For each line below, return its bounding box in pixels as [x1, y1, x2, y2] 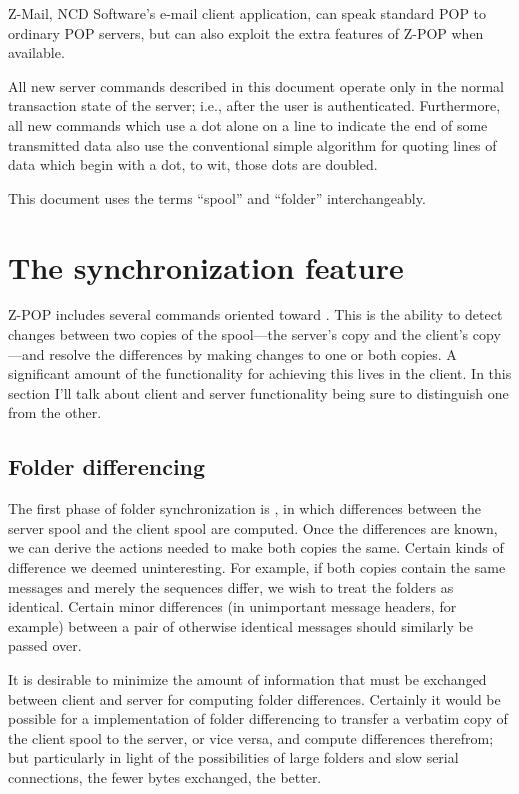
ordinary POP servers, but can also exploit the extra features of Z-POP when [8, 22, 484, 43]
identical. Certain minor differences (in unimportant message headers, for [8, 596, 457, 617]
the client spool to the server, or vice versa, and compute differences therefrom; [8, 727, 494, 748]
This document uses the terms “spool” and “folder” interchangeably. [8, 187, 426, 208]
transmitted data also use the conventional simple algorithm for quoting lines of [8, 134, 497, 155]
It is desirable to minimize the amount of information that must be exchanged [8, 668, 487, 689]
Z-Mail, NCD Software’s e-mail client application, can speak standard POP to [8, 3, 487, 23]
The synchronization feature [8, 246, 404, 287]
